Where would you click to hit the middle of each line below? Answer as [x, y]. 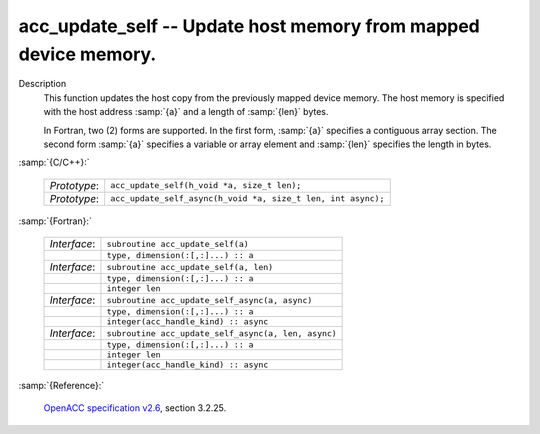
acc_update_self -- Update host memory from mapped [249, 26]
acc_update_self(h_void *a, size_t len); [206, 185]
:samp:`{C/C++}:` [54, 162]
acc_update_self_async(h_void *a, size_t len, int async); [247, 198]
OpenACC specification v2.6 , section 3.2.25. [135, 408]
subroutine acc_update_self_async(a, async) [209, 300]
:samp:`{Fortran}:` [55, 221]
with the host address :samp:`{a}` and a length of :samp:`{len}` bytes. [186, 112]
